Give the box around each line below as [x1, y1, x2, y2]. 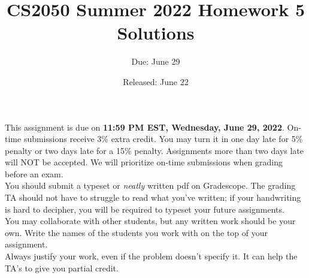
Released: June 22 [123, 75, 189, 87]
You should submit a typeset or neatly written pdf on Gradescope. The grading [5, 179, 296, 192]
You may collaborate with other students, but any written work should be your [5, 214, 296, 227]
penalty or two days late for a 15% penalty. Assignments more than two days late [5, 144, 304, 156]
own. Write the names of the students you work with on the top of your [5, 226, 268, 238]
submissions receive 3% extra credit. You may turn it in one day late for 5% [23, 132, 303, 145]
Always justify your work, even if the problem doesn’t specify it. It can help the [5, 250, 298, 262]
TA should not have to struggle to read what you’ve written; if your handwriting [5, 191, 301, 204]
